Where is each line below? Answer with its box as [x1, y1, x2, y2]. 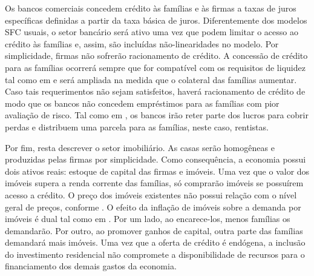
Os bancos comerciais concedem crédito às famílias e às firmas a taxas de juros [5, 2, 296, 14]
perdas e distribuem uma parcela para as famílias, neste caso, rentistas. [5, 120, 269, 133]
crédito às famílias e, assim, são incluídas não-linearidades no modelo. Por [5, 37, 279, 50]
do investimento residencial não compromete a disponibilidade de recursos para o [5, 247, 305, 260]
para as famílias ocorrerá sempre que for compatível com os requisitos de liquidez [5, 61, 306, 73]
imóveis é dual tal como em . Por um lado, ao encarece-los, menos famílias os [5, 212, 290, 225]
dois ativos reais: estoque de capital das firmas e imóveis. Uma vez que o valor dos [5, 164, 310, 177]
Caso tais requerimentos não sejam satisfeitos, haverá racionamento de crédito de [5, 85, 306, 98]
